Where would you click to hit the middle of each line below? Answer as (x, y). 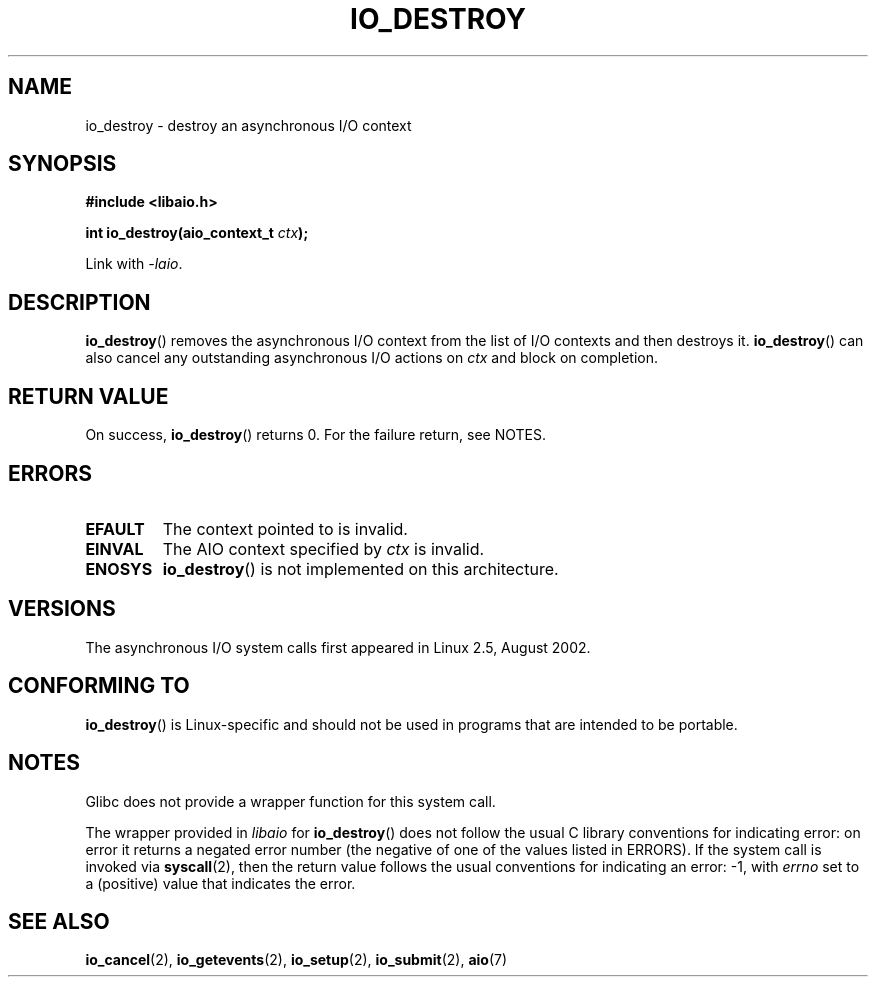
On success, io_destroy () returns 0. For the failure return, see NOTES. (315, 435)
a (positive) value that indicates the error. (220, 883)
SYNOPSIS (62, 164)
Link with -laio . (134, 264)
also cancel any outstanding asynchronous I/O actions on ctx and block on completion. (372, 358)
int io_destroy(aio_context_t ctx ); (197, 233)
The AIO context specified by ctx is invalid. (323, 548)
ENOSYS (119, 568)
